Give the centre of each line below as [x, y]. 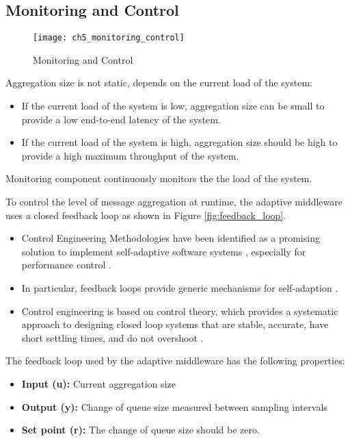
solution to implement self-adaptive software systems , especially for [164, 251]
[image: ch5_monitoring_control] [109, 38]
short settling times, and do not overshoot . [112, 337]
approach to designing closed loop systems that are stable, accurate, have [175, 324]
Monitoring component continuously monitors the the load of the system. [159, 178]
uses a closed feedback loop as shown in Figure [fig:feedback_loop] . [146, 215]
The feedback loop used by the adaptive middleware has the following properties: [175, 361]
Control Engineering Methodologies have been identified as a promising [171, 238]
